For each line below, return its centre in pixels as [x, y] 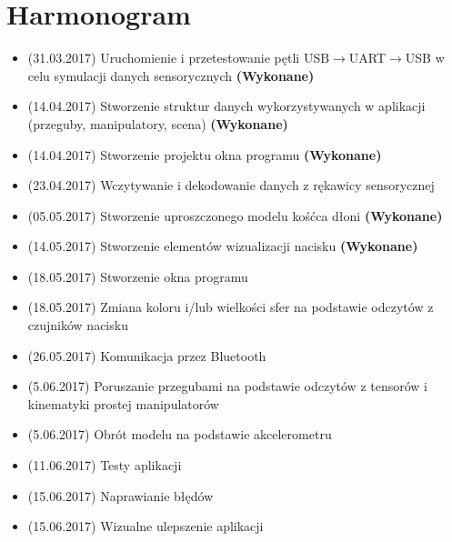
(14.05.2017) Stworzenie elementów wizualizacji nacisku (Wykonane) [223, 246]
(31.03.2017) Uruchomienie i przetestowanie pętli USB [179, 58]
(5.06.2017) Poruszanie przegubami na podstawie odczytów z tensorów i [227, 386]
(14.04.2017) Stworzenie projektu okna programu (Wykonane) [205, 154]
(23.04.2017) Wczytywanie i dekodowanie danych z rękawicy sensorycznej [231, 185]
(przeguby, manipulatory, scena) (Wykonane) [158, 123]
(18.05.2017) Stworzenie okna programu [138, 276]
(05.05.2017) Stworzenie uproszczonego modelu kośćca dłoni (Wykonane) [235, 215]
